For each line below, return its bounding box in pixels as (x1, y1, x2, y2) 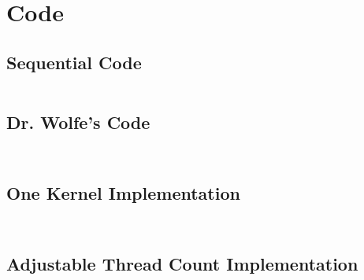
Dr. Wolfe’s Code (6, 109, 150, 134)
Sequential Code (6, 50, 142, 74)
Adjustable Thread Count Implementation (6, 252, 358, 276)
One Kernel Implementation (6, 181, 240, 205)
